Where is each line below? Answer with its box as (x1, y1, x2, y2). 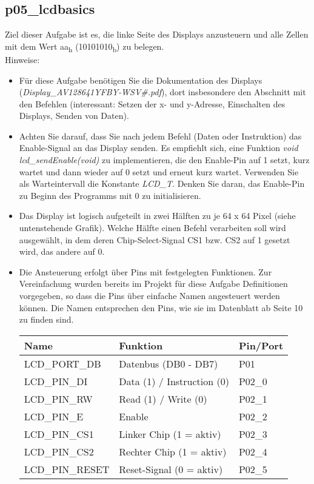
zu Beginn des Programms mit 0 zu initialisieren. (19, 189, 201, 201)
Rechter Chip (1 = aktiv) (119, 444, 227, 459)
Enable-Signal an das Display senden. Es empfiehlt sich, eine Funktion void (19, 141, 298, 154)
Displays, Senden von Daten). (19, 109, 129, 122)
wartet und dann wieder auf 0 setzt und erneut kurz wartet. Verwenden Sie (19, 165, 299, 178)
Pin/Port (238, 338, 284, 352)
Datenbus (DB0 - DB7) (119, 356, 218, 371)
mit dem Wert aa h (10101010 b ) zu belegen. (5, 39, 164, 54)
